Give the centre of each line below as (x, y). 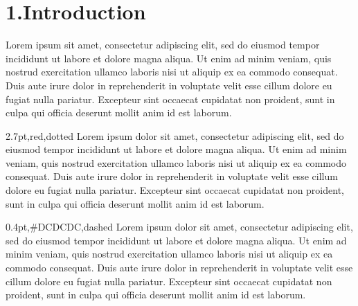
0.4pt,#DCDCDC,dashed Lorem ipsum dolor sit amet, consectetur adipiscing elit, (179, 227)
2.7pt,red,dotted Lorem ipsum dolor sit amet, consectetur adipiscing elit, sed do (175, 135)
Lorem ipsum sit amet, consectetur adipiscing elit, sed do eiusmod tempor (163, 45)
